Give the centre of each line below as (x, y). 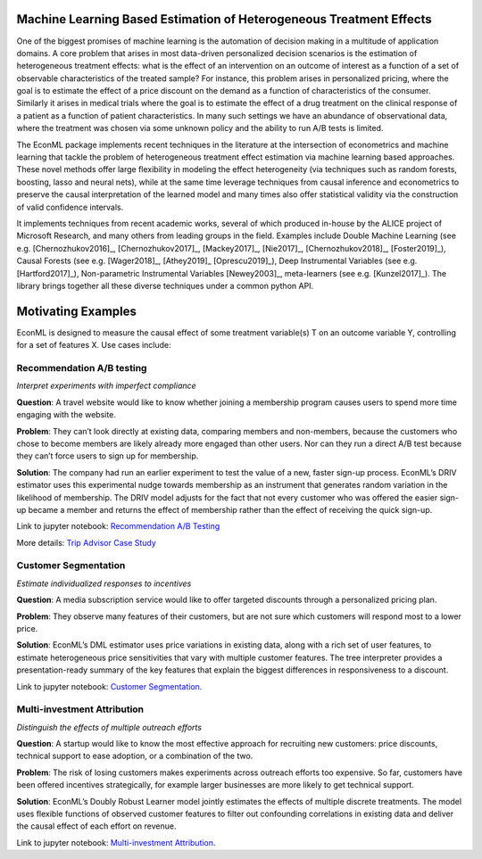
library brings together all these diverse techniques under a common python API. (165, 285)
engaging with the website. (66, 415)
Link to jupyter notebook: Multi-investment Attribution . (116, 842)
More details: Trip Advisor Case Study (86, 542)
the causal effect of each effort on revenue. (96, 826)
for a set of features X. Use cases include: (94, 345)
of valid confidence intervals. (70, 207)
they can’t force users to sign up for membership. (108, 456)
